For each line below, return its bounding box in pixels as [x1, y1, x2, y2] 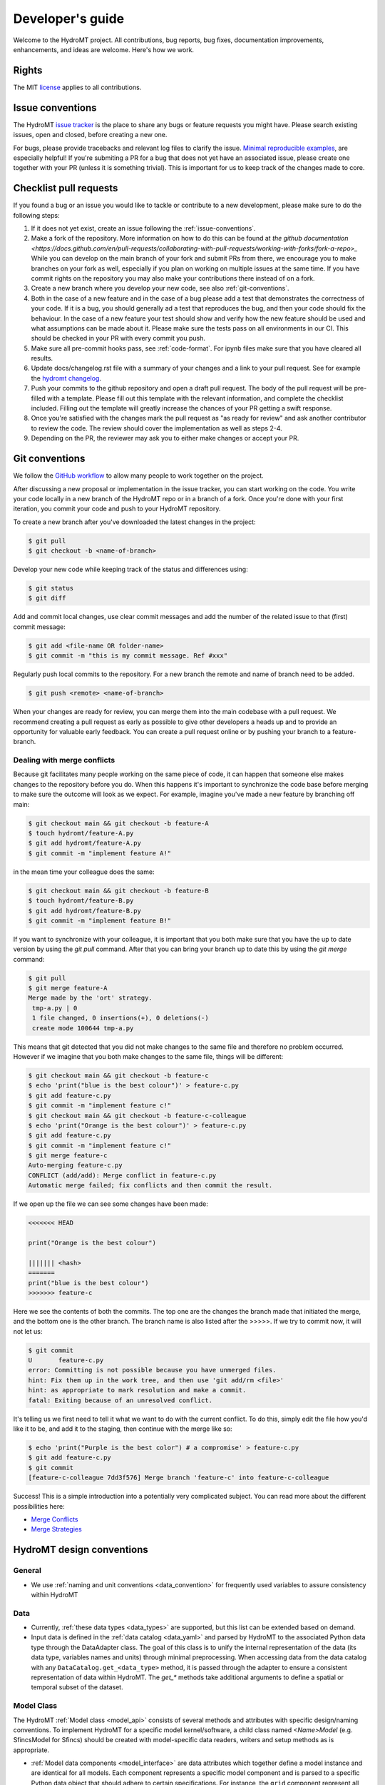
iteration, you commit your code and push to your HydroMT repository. [13, 504, 221, 513]
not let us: [13, 1327, 43, 1335]
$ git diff [28, 594, 66, 603]
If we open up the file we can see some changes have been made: [13, 1200, 208, 1208]
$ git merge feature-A [28, 984, 108, 992]
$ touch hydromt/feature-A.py [28, 829, 134, 837]
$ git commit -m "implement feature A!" [28, 849, 171, 857]
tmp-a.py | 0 [32, 1004, 78, 1012]
